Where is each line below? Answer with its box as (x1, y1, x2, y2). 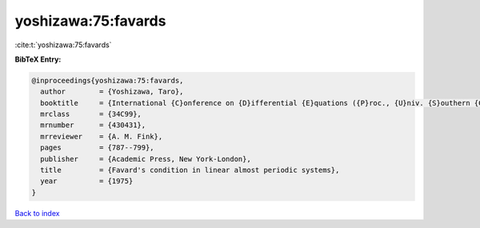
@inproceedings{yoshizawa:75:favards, (31, 76, 184, 85)
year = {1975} (40, 177, 134, 186)
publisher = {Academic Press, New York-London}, (40, 154, 251, 163)
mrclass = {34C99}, (40, 110, 142, 119)
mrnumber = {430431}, (40, 121, 146, 130)
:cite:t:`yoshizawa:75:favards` (14, 40, 112, 50)
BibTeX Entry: (14, 54, 62, 64)
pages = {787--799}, (40, 143, 155, 152)
